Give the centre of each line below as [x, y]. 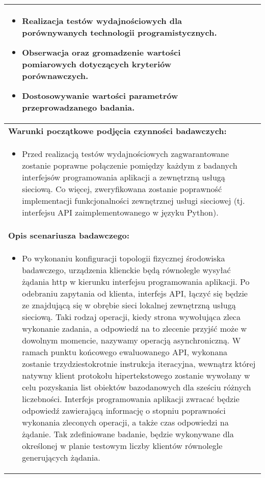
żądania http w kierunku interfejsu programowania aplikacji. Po [136, 282]
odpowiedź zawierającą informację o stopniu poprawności [124, 410]
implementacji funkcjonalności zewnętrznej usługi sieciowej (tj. [134, 201]
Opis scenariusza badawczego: [69, 235]
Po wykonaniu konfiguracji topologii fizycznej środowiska [124, 258]
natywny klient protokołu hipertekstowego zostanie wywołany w [136, 375]
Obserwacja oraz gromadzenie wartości [101, 52]
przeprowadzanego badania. [78, 107]
